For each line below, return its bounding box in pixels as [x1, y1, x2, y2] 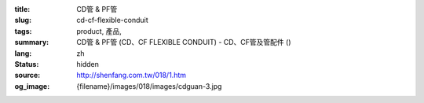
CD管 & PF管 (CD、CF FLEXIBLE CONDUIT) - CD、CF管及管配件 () [76, 38, 291, 47]
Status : [14, 59, 39, 68]
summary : [14, 38, 49, 47]
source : [14, 71, 41, 80]
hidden [76, 59, 100, 68]
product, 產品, [76, 26, 122, 35]
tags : [14, 26, 32, 35]
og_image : [14, 81, 50, 90]
